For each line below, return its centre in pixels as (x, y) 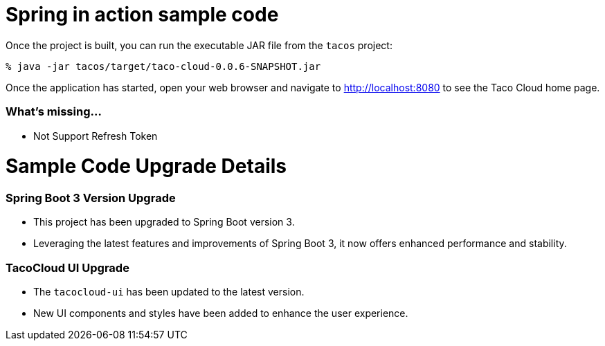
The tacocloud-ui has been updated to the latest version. (169, 292)
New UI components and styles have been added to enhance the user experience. (221, 313)
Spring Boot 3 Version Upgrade (91, 198)
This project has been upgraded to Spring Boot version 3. (164, 222)
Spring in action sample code (142, 15)
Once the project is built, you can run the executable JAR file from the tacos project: (199, 45)
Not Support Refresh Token (96, 136)
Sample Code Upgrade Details (146, 166)
